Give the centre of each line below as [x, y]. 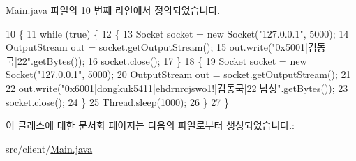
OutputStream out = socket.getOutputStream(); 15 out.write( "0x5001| [157, 47]
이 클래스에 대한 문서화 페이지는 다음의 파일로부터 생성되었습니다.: [150, 125]
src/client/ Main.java [49, 148]
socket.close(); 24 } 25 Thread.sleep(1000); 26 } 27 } [117, 101]
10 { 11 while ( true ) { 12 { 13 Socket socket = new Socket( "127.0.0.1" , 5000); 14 [177, 33]
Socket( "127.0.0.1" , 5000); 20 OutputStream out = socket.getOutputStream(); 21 [178, 74]
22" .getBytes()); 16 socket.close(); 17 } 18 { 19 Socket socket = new [162, 60]
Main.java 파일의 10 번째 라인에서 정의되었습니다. [113, 10]
